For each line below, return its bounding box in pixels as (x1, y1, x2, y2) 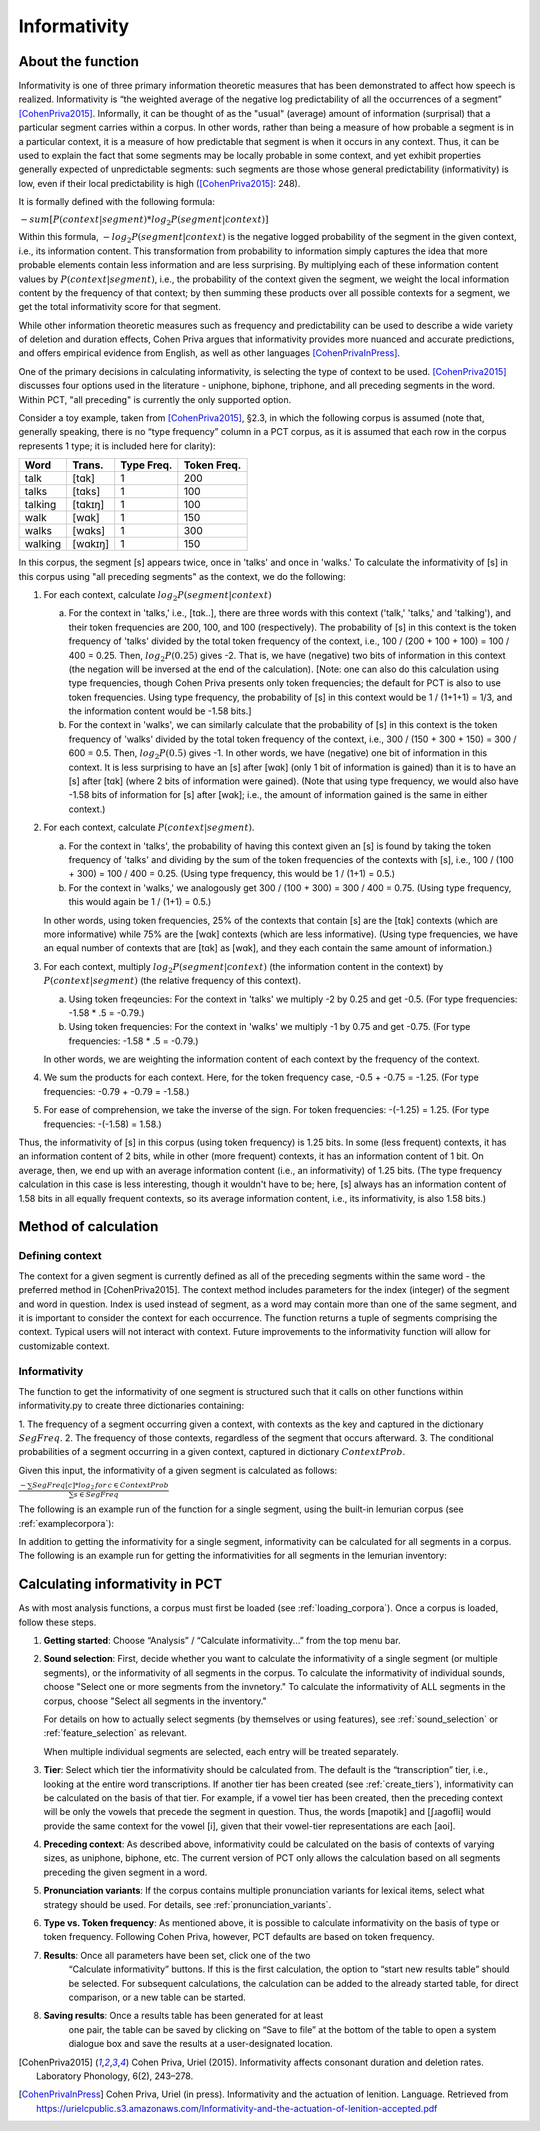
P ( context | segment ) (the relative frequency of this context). (43, 975, 302, 987)
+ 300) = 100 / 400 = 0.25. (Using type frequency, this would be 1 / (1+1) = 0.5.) (68, 868, 395, 880)
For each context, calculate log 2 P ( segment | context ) (43, 588, 272, 603)
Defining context (18, 1249, 102, 1263)
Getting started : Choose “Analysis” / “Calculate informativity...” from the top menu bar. (43, 1634, 401, 1646)
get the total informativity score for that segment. (18, 301, 222, 313)
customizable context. (18, 1340, 110, 1352)
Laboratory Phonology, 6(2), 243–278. (36, 2070, 194, 2082)
